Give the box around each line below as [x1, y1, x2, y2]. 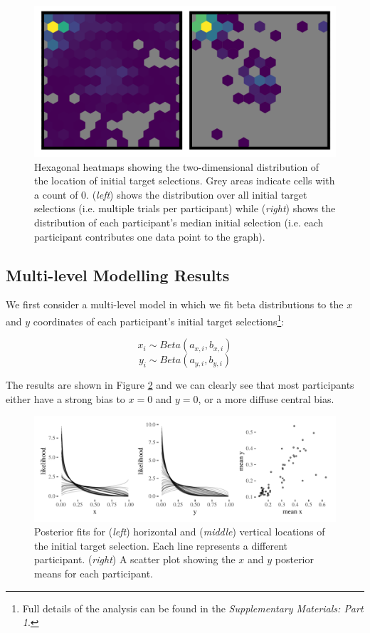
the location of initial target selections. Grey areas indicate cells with [34, 173, 335, 188]
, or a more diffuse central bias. [198, 391, 334, 406]
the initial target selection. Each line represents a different [34, 538, 288, 553]
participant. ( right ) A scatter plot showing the [34, 552, 236, 567]
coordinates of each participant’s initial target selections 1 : [33, 311, 285, 328]
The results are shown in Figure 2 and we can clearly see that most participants [6, 377, 354, 392]
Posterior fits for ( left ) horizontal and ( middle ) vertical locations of [34, 524, 325, 539]
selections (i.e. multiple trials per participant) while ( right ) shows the [34, 201, 336, 216]
